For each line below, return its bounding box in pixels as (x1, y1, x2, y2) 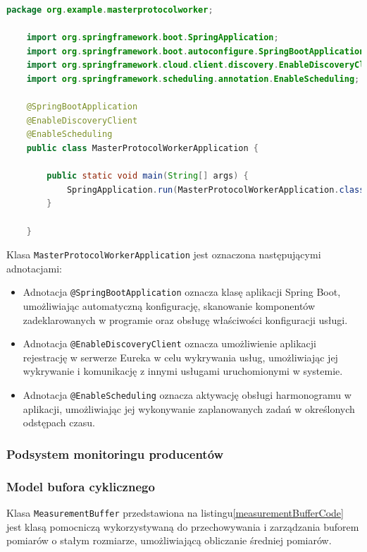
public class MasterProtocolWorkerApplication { (26, 143, 259, 153)
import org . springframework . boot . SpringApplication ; (26, 32, 279, 43)
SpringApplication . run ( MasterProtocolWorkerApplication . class (66, 184, 365, 195)
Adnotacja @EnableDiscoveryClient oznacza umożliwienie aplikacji (23, 336, 316, 351)
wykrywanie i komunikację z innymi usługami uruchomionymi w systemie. (23, 364, 343, 378)
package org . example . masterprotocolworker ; (6, 5, 213, 15)
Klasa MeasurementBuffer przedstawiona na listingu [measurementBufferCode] (6, 505, 344, 520)
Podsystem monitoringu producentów (6, 445, 224, 462)
